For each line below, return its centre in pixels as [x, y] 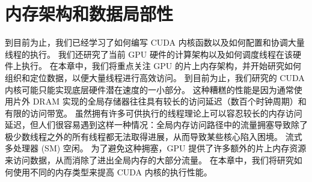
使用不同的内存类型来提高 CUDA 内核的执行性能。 [112, 171]
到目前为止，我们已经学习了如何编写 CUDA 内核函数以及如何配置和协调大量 [155, 42]
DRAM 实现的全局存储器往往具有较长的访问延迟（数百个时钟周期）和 [170, 101]
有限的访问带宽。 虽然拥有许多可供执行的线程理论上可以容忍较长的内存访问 [154, 113]
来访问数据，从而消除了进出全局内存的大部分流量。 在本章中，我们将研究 [149, 160]
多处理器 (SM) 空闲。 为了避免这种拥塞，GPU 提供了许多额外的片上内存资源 [156, 148]
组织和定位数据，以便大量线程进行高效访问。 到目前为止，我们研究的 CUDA [155, 77]
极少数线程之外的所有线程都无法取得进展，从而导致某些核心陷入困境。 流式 [154, 136]
